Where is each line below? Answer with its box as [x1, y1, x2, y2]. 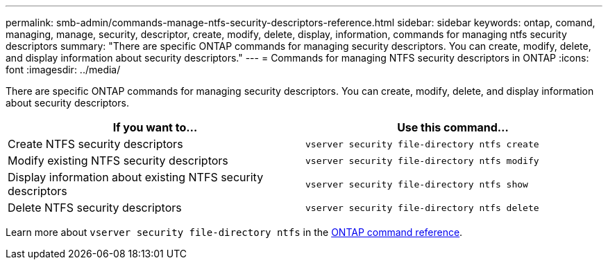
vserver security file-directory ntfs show [305, 179, 528, 190]
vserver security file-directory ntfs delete [305, 202, 539, 213]
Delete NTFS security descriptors [8, 201, 182, 214]
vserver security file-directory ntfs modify [305, 155, 539, 166]
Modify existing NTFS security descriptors [8, 154, 228, 167]
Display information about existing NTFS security [8, 170, 264, 184]
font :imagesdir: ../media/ [6, 64, 121, 75]
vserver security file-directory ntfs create [305, 138, 539, 149]
